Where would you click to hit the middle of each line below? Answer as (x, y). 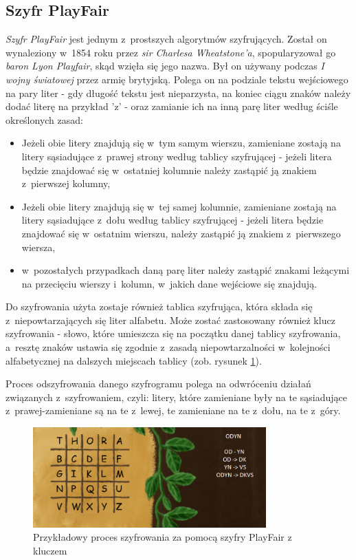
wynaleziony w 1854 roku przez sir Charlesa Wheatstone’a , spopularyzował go (171, 52)
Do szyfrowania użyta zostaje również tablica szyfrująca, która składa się (159, 306)
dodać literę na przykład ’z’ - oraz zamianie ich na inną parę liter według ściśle (172, 106)
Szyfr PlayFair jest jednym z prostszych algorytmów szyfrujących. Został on (166, 39)
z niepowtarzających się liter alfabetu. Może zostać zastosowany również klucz (170, 320)
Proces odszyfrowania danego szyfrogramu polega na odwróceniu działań (158, 384)
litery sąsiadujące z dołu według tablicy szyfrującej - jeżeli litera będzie (173, 220)
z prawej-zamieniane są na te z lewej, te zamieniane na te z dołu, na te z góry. (173, 410)
